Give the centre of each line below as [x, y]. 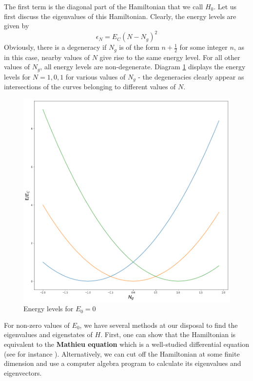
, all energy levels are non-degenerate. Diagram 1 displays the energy [143, 67]
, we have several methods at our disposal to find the [159, 325]
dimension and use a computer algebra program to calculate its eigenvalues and [123, 363]
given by [17, 26]
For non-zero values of [37, 325]
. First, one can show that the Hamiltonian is [168, 334]
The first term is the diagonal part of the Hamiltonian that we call [104, 6]
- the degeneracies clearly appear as [191, 76]
